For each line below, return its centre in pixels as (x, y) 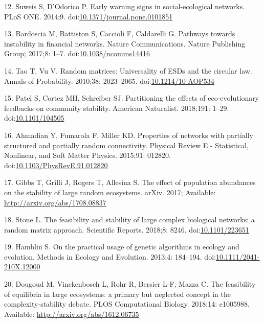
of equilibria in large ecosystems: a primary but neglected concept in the (117, 294)
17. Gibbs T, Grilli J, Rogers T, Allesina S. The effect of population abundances (130, 182)
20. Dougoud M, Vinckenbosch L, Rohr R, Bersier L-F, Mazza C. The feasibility (130, 284)
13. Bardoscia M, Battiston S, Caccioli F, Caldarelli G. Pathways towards (120, 33)
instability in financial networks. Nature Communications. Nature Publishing (125, 43)
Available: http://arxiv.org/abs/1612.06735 (72, 314)
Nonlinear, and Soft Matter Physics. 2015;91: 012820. (87, 155)
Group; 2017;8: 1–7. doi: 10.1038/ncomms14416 (77, 53)
